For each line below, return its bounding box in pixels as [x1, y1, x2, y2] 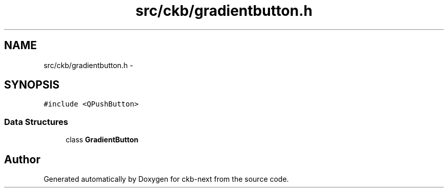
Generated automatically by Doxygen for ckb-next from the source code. [43, 175, 289, 184]
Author [4, 153, 40, 166]
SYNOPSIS [4, 78, 60, 92]
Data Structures [4, 116, 69, 127]
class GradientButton [65, 135, 139, 144]
